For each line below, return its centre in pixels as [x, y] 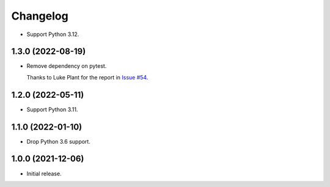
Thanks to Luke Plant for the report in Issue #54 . [87, 77]
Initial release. [44, 174]
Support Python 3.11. [52, 109]
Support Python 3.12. [53, 34]
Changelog [40, 16]
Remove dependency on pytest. [67, 66]
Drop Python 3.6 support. [59, 141]
